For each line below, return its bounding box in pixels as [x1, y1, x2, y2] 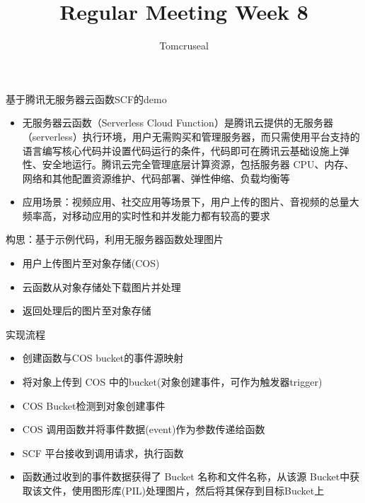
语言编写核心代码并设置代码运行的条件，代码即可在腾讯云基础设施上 [22, 143, 340, 158]
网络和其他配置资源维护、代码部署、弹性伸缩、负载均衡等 [22, 170, 290, 185]
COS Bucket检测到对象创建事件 [22, 398, 166, 413]
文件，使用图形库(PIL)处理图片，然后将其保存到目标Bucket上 [42, 483, 325, 497]
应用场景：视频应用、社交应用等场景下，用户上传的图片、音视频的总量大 [22, 194, 359, 209]
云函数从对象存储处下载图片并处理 [22, 279, 181, 294]
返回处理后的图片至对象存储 [22, 303, 151, 318]
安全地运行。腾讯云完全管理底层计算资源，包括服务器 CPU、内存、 [42, 157, 354, 172]
